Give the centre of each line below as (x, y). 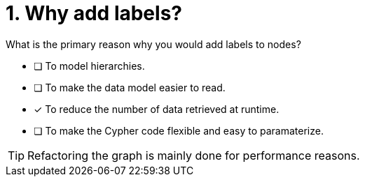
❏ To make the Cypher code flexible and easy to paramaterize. (179, 130)
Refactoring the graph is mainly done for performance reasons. (194, 155)
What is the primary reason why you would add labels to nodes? (153, 44)
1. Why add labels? (94, 13)
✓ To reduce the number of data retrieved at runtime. (157, 109)
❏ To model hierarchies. (89, 66)
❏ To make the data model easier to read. (130, 87)
